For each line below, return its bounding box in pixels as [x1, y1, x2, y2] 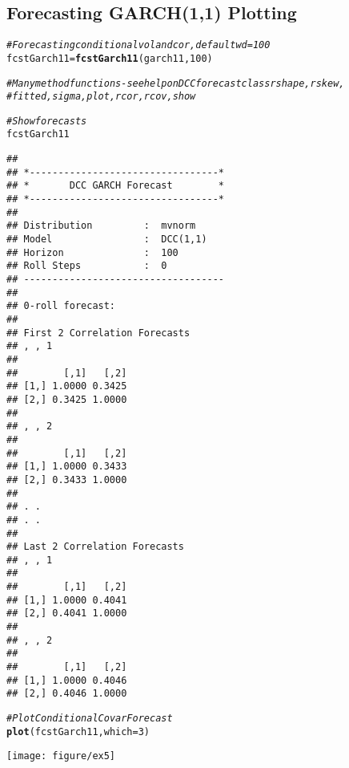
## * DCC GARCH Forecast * [6, 180, 225, 192]
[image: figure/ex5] [6, 750, 116, 762]
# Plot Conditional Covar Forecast [6, 713, 173, 725]
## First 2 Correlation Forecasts [6, 327, 191, 339]
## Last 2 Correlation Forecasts [6, 541, 184, 553]
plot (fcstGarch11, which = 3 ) [6, 725, 150, 738]
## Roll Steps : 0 [6, 260, 167, 272]
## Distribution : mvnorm [6, 220, 196, 232]
